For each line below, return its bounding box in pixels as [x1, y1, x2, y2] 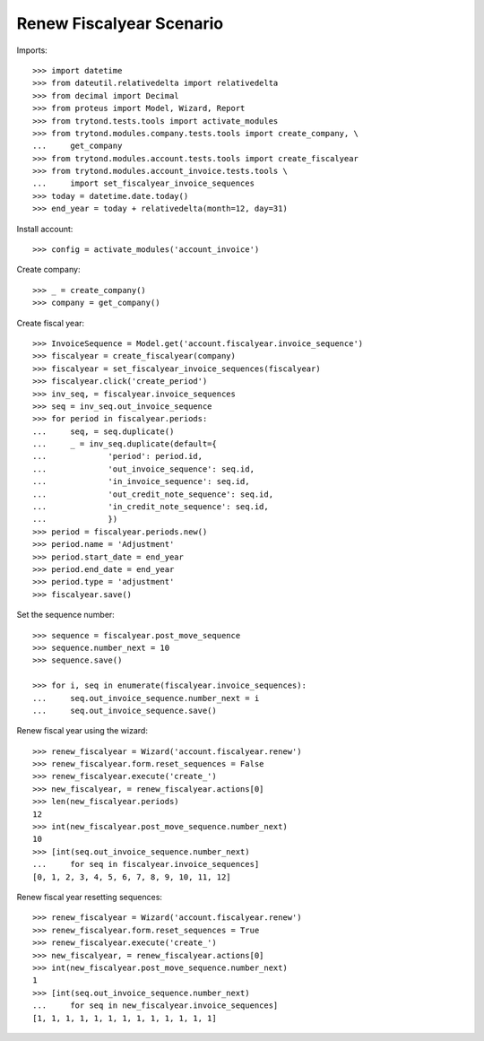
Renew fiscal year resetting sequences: [16, 891, 163, 902]
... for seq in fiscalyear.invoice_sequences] [32, 859, 260, 870]
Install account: [16, 223, 73, 234]
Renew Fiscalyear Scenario [16, 13, 224, 33]
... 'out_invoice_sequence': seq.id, [32, 464, 255, 474]
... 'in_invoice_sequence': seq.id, [32, 476, 250, 487]
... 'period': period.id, [32, 451, 203, 462]
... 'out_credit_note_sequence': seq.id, [32, 489, 273, 499]
